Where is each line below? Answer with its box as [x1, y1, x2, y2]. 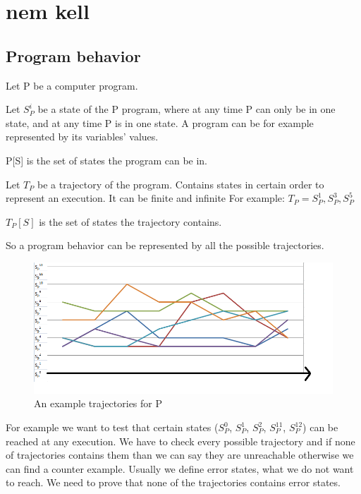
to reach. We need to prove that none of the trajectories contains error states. [6, 475, 341, 490]
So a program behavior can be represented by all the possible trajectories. [6, 238, 324, 253]
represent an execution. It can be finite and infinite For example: [6, 191, 285, 205]
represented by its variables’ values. [6, 129, 159, 144]
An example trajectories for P [34, 396, 162, 411]
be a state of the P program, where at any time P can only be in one [37, 102, 336, 116]
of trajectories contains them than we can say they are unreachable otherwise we [6, 447, 354, 462]
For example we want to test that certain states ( [6, 420, 219, 435]
